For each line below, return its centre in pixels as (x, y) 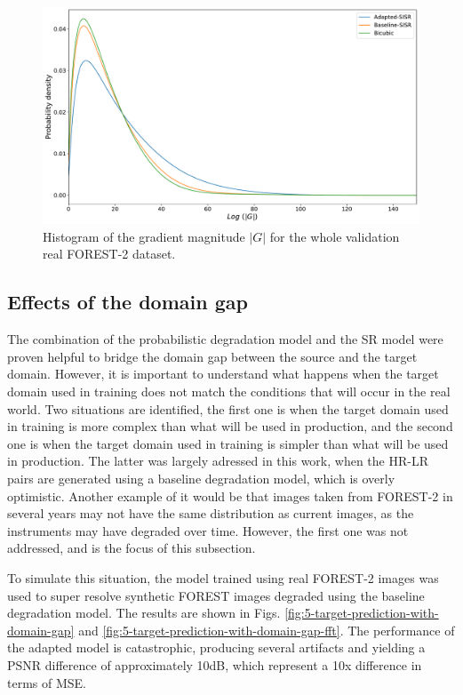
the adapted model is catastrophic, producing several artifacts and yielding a (216, 647)
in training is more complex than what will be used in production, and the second (230, 426)
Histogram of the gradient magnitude (144, 236)
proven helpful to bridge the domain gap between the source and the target (212, 356)
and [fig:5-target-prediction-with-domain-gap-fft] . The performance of (267, 630)
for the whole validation (335, 236)
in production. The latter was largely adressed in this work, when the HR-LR (218, 461)
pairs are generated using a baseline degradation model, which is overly (201, 479)
